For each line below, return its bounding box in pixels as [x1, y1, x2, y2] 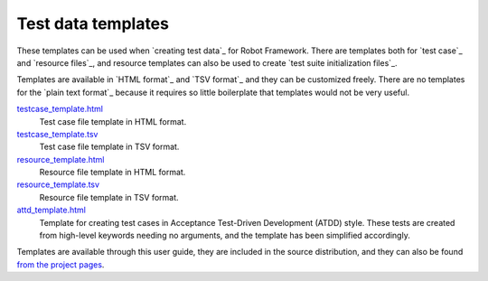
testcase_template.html [16, 104, 104, 115]
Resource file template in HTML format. [39, 167, 186, 178]
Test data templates [16, 14, 169, 33]
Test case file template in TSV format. [39, 141, 180, 153]
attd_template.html [16, 204, 86, 216]
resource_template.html [16, 154, 105, 164]
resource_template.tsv [16, 179, 99, 190]
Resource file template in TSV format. [39, 192, 180, 202]
